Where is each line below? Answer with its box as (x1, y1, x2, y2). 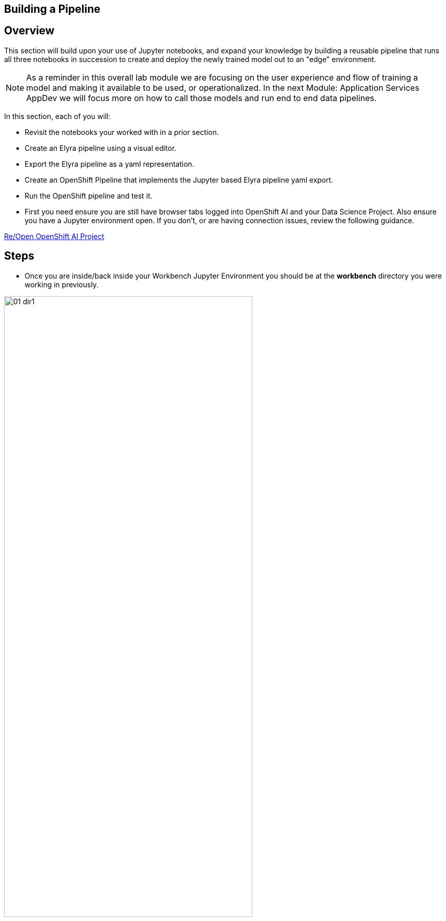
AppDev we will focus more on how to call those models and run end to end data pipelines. (26, 92, 377, 103)
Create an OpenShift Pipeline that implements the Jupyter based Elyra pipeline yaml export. (25, 175, 333, 184)
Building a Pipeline (4, 3, 100, 15)
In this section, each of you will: (4, 111, 111, 121)
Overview (4, 24, 55, 37)
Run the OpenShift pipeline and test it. (25, 191, 153, 200)
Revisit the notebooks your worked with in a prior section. (25, 127, 219, 136)
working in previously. (25, 280, 99, 289)
